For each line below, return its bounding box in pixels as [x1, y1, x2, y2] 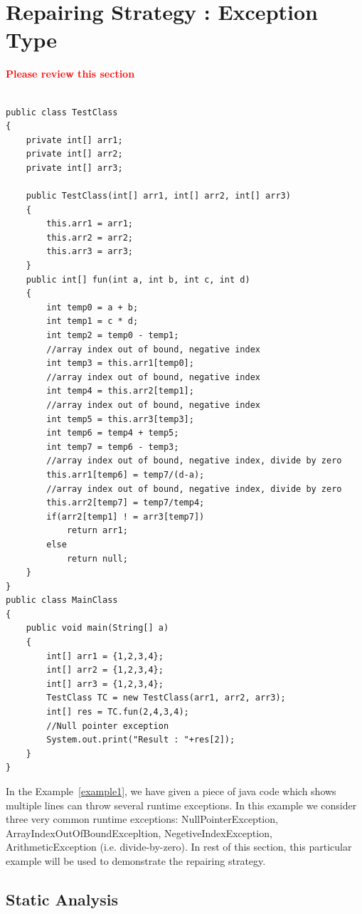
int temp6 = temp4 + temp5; [46, 428, 179, 438]
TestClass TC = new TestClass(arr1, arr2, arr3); [46, 693, 286, 703]
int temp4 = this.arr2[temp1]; [46, 386, 194, 396]
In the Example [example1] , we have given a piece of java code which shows [6, 784, 336, 798]
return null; [66, 553, 128, 564]
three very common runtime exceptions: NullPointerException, [6, 811, 278, 826]
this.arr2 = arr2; [46, 232, 133, 243]
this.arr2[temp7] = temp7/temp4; [46, 498, 205, 508]
